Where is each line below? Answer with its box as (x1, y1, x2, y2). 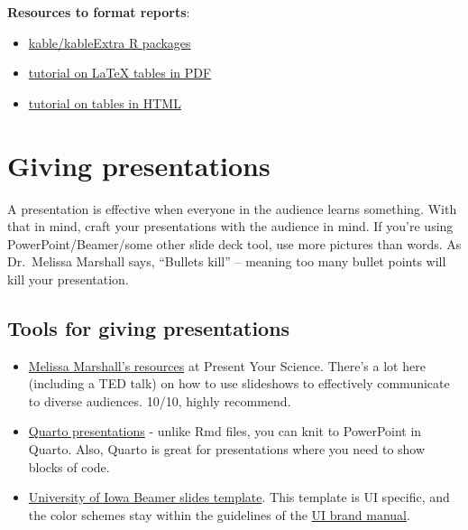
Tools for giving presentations (7, 313, 290, 341)
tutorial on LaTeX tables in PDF (28, 63, 212, 82)
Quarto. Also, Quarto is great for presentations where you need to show (28, 440, 426, 459)
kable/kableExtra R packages (28, 33, 191, 51)
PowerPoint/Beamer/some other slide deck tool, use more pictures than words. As (7, 234, 462, 253)
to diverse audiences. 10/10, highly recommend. (28, 391, 291, 410)
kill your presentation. (7, 269, 129, 288)
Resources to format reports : (7, 3, 190, 21)
